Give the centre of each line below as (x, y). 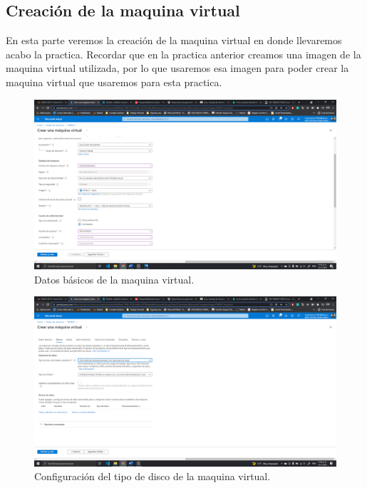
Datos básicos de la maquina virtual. (114, 279)
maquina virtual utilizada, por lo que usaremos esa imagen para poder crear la (177, 68)
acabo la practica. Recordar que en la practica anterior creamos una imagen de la (183, 54)
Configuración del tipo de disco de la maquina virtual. (153, 476)
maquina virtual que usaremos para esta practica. (114, 82)
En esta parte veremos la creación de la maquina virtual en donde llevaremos (174, 40)
